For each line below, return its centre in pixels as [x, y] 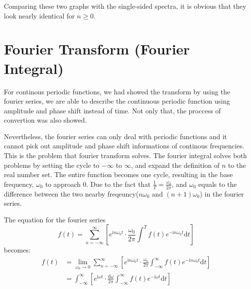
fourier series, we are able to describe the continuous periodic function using [117, 101]
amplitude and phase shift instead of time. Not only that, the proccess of [112, 110]
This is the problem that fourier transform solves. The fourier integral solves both [125, 155]
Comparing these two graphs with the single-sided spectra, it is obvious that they [125, 6]
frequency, [19, 184]
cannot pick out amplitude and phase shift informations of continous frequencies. [124, 146]
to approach [63, 184]
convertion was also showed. [45, 120]
